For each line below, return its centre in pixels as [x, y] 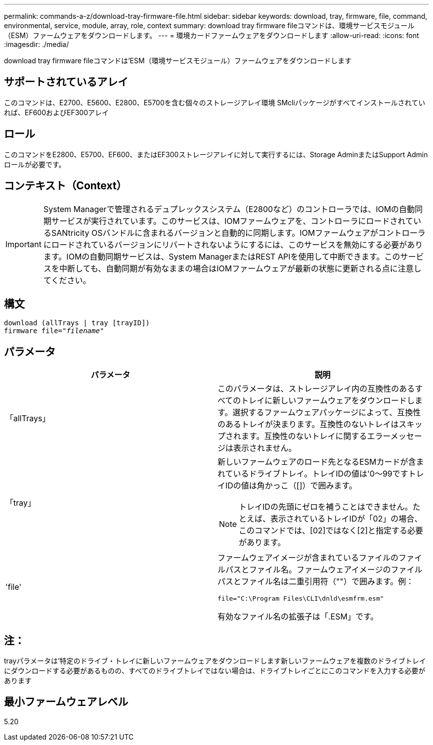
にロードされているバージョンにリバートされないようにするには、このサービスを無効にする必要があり [233, 244]
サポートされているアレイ [66, 82]
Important [23, 244]
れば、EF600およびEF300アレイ [57, 112]
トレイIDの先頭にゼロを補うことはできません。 [326, 507]
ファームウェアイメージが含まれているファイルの [308, 558]
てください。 [67, 280]
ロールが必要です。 [35, 164]
